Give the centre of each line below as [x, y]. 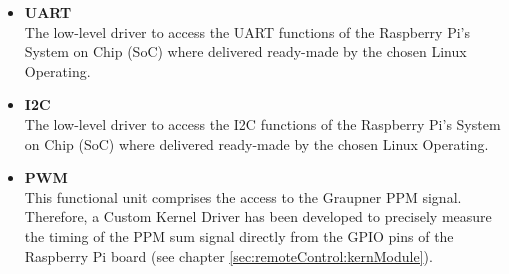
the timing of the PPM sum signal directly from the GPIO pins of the [239, 235]
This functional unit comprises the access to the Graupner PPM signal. [243, 196]
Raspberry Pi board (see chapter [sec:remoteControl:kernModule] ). [228, 255]
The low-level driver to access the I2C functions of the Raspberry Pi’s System [262, 123]
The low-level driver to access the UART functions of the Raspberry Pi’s [247, 31]
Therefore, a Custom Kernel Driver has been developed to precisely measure [258, 216]
